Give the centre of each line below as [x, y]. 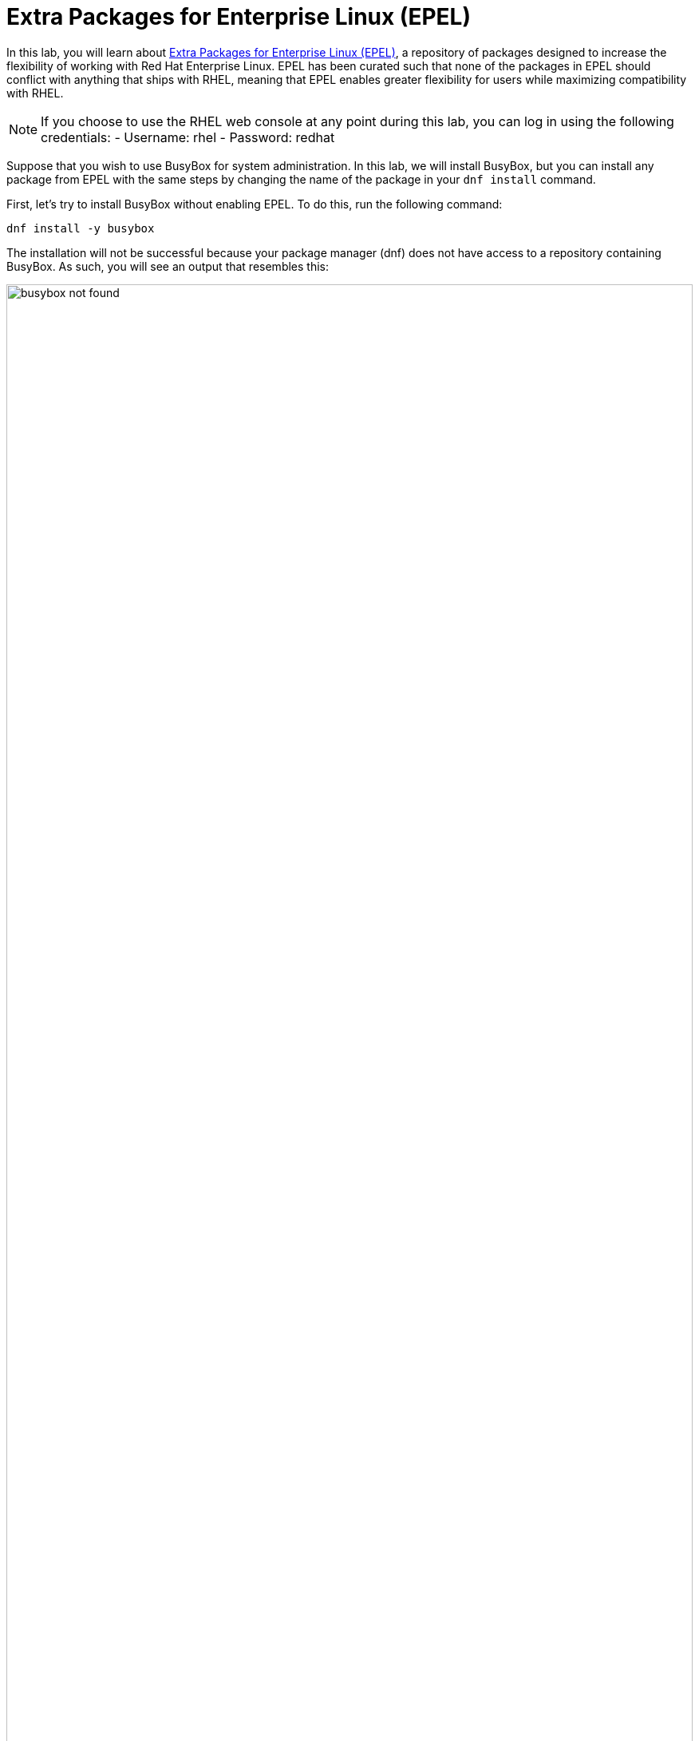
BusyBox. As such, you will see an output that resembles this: [168, 266]
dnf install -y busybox [81, 228]
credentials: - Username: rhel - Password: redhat [188, 137]
